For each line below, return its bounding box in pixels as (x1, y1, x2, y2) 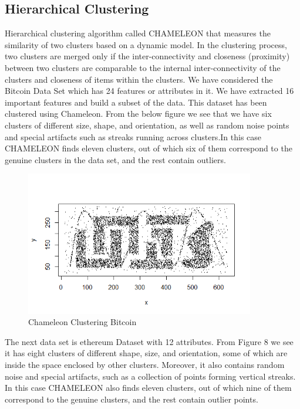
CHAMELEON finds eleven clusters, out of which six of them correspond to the (5, 142, 292, 154)
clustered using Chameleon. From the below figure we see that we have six (5, 107, 272, 120)
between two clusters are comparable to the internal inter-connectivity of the (5, 61, 281, 73)
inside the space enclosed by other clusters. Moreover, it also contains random (5, 359, 285, 371)
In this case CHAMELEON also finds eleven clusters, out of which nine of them (5, 381, 292, 394)
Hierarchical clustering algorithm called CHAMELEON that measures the (5, 27, 271, 39)
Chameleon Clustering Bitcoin (28, 316, 137, 328)
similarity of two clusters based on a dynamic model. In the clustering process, (5, 38, 287, 50)
